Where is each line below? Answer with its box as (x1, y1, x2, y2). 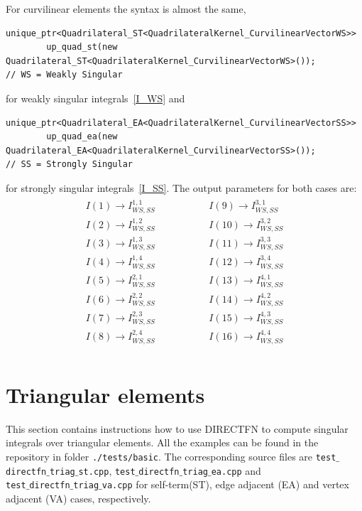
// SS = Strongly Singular (6, 159, 133, 170)
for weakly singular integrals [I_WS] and (6, 90, 185, 105)
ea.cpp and (211, 463, 261, 478)
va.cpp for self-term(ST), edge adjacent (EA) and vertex (102, 477, 349, 492)
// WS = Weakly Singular (6, 70, 123, 80)
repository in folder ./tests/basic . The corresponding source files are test (6, 449, 336, 464)
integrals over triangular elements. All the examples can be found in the (6, 435, 319, 450)
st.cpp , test (78, 463, 136, 478)
